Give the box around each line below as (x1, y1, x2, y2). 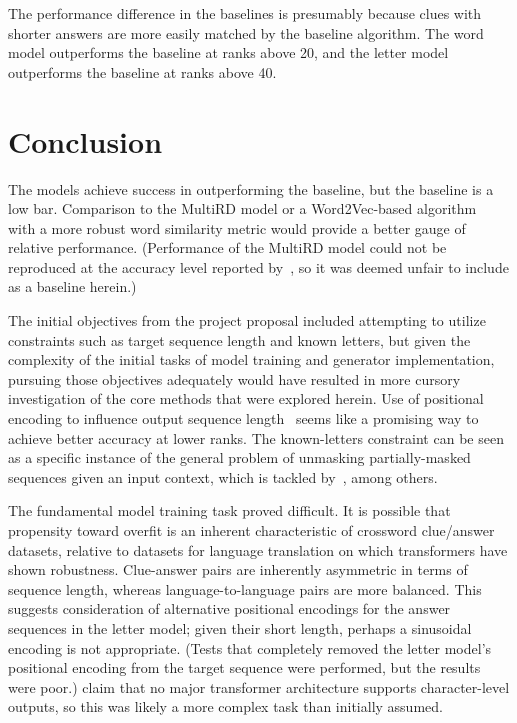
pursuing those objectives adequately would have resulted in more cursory (8, 368, 461, 389)
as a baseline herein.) (8, 276, 137, 297)
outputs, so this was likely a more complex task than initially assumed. (8, 696, 443, 717)
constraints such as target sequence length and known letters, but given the (8, 329, 471, 350)
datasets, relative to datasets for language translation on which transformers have (8, 539, 508, 560)
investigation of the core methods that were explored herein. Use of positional (8, 388, 484, 409)
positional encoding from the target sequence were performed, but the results (8, 657, 481, 678)
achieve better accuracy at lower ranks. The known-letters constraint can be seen (8, 427, 504, 448)
